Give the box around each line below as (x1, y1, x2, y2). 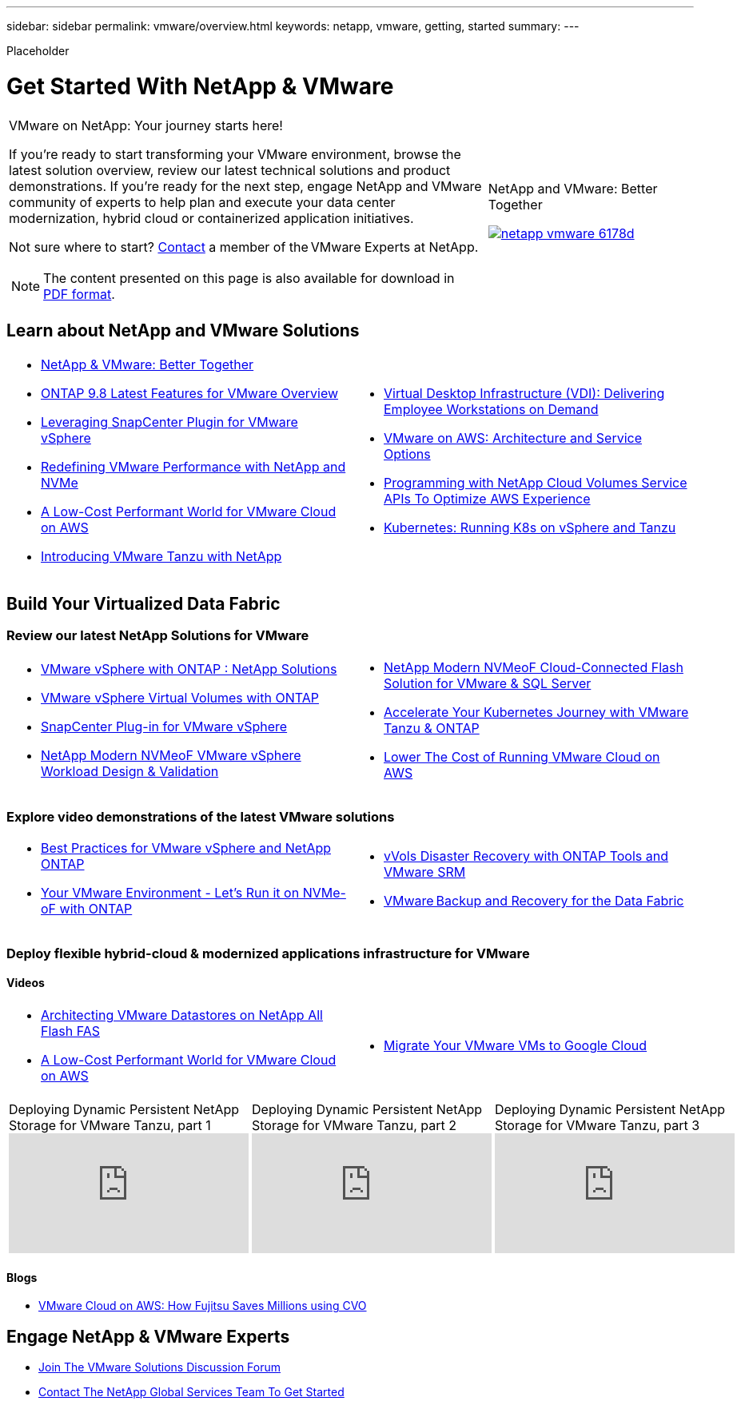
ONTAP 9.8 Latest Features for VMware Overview (41, 385, 339, 402)
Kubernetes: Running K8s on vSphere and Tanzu (384, 519, 676, 536)
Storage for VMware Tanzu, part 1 (9, 1116, 211, 1133)
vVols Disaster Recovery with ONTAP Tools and (384, 848, 668, 865)
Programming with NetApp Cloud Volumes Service (384, 475, 687, 492)
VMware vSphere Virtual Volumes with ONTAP (41, 689, 319, 706)
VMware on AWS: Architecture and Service (384, 430, 643, 447)
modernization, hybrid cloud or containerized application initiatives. (9, 209, 414, 226)
